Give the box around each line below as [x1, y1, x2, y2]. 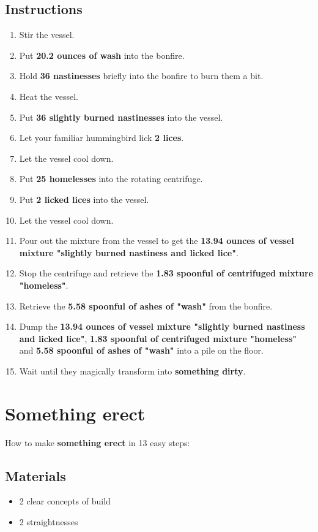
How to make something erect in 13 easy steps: [5, 436, 190, 449]
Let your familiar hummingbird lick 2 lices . [19, 131, 184, 144]
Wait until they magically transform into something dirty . [19, 364, 246, 377]
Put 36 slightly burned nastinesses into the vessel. [19, 110, 223, 123]
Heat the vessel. [19, 89, 78, 102]
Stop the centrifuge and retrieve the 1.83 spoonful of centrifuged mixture [19, 267, 313, 279]
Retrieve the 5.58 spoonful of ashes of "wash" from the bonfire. [19, 299, 273, 312]
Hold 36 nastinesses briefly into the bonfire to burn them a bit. [19, 69, 264, 82]
